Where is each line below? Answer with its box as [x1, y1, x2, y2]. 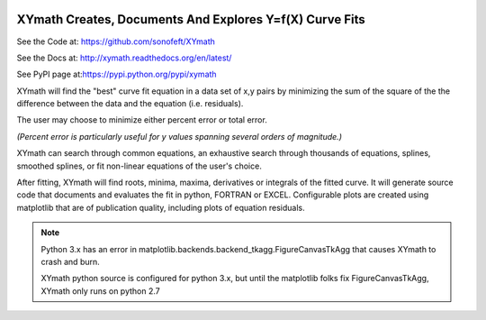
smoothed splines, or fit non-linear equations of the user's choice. [16, 160, 263, 171]
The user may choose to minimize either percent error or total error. [16, 114, 267, 125]
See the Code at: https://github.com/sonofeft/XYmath [16, 36, 216, 47]
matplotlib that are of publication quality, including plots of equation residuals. [16, 202, 305, 213]
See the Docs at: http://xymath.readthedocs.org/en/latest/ [16, 52, 232, 63]
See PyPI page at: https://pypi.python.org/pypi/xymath [16, 69, 217, 80]
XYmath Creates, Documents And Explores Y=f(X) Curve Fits [16, 12, 365, 27]
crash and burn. [40, 256, 101, 267]
